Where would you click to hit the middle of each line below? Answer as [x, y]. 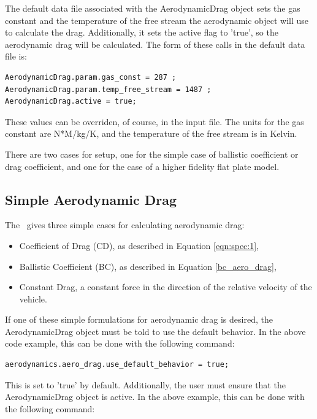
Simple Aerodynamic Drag [91, 199]
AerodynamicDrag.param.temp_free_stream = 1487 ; [108, 89]
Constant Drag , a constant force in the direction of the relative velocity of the [166, 287]
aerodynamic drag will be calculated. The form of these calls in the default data [155, 44]
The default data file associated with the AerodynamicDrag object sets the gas [153, 8]
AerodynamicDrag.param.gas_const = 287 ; [91, 77]
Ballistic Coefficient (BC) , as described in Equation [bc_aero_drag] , [148, 266]
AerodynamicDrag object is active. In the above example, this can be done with [155, 397]
